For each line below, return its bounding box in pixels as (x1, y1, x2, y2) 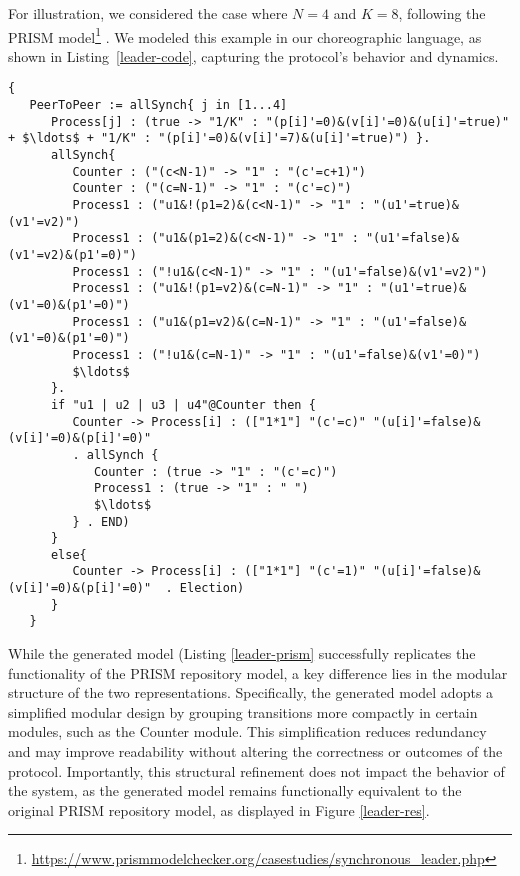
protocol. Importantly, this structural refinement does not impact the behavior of (8, 760, 505, 781)
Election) (179, 581, 245, 596)
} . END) (72, 514, 130, 529)
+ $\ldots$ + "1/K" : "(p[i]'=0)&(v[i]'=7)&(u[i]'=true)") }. (8, 131, 431, 146)
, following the (398, 3, 486, 23)
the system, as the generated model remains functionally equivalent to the (8, 780, 462, 801)
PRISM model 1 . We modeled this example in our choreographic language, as (8, 23, 482, 47)
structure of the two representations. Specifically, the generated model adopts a (8, 682, 494, 703)
